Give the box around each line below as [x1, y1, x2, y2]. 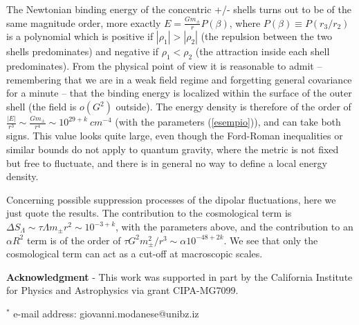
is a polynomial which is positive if [6, 29, 154, 43]
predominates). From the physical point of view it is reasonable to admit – [6, 59, 322, 73]
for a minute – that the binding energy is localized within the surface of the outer [6, 86, 352, 100]
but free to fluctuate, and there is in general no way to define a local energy [6, 155, 327, 170]
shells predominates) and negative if [6, 44, 158, 59]
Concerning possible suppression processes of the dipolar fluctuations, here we [6, 192, 336, 206]
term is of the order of [26, 233, 121, 247]
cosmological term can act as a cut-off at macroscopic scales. [6, 246, 263, 261]
